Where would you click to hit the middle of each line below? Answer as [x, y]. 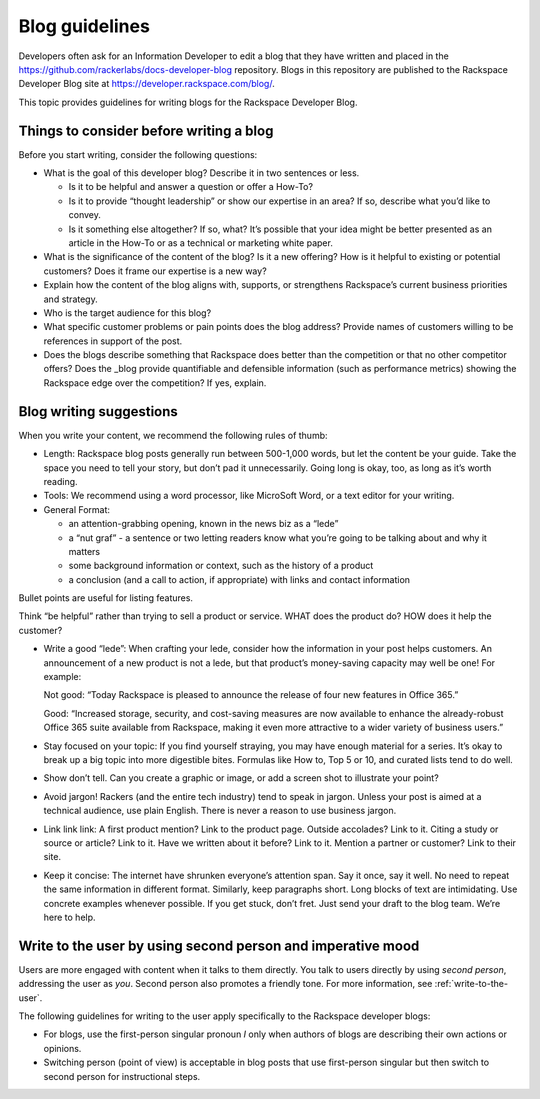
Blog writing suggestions [98, 411]
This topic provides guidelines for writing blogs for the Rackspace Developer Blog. [188, 102]
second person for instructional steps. [122, 1076]
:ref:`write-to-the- [471, 984]
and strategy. [71, 299]
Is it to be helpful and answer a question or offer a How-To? [191, 187]
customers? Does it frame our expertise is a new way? [155, 271]
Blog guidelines [84, 26]
